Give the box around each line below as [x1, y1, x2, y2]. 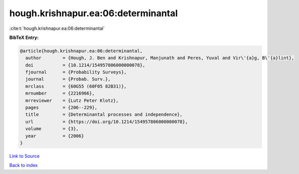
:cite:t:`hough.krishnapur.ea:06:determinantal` [9, 25, 105, 31]
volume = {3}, [25, 126, 79, 132]
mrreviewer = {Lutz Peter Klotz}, [25, 98, 119, 103]
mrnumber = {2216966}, [25, 91, 95, 96]
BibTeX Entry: [9, 34, 39, 40]
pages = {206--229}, [25, 105, 98, 111]
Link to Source [9, 153, 40, 159]
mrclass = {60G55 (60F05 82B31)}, [25, 83, 127, 89]
